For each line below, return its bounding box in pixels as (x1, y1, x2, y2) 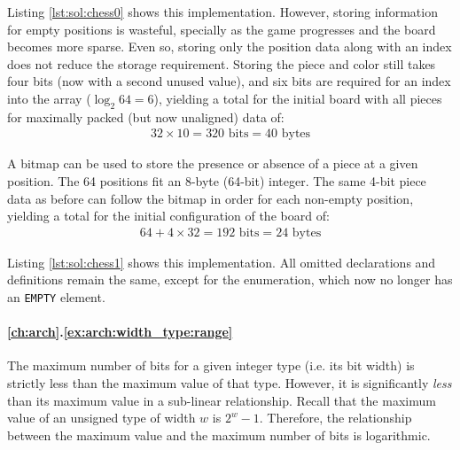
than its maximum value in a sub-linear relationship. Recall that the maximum (7, 391, 436, 409)
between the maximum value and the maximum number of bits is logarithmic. (7, 425, 431, 444)
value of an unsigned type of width (7, 408, 196, 427)
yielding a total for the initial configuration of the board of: (7, 206, 330, 225)
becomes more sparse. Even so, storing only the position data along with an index (7, 37, 452, 56)
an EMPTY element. (7, 287, 105, 306)
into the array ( (7, 89, 91, 107)
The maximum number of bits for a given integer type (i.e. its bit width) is (7, 356, 415, 375)
